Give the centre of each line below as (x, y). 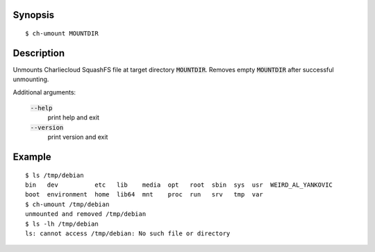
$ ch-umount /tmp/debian (67, 204)
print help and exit (74, 117)
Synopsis (34, 15)
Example (32, 157)
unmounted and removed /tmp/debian (86, 214)
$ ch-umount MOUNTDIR (62, 34)
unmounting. (31, 79)
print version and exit (78, 137)
